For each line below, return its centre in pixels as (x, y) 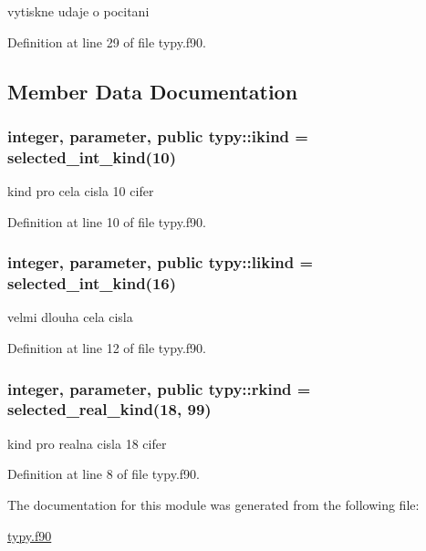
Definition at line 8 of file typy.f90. (104, 474)
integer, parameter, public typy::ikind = (158, 135)
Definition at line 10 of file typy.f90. (107, 221)
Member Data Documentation (153, 91)
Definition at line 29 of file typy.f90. (107, 42)
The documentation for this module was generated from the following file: (213, 504)
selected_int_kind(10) (92, 156)
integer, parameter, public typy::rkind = (159, 388)
